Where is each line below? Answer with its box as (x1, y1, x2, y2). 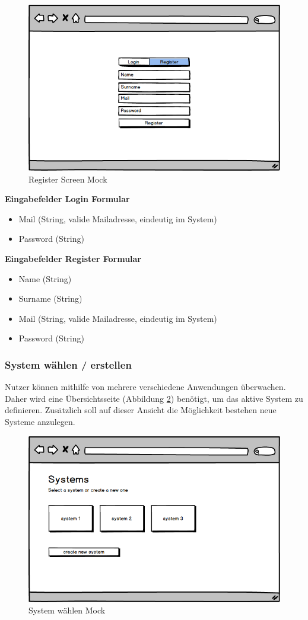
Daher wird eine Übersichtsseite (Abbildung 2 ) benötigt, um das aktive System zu (5, 392, 303, 404)
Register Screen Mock (28, 172, 107, 185)
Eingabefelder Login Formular (5, 193, 130, 205)
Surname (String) (18, 292, 82, 305)
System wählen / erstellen (5, 357, 132, 372)
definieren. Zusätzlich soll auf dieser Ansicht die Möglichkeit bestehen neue (5, 404, 277, 416)
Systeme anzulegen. (5, 415, 75, 427)
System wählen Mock (28, 604, 106, 616)
